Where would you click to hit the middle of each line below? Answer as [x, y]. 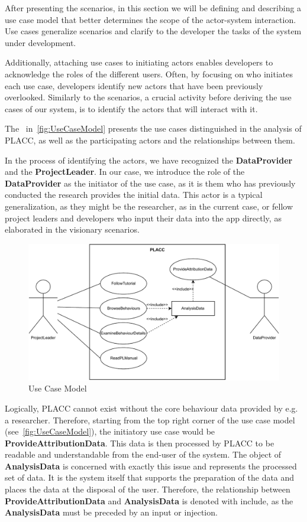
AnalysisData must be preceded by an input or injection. [111, 512]
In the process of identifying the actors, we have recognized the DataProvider [149, 160]
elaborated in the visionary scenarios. [72, 229]
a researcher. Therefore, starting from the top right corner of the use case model [150, 420]
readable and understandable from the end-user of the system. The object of [143, 454]
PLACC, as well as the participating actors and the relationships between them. [150, 140]
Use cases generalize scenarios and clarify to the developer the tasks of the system [153, 31]
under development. [41, 42]
